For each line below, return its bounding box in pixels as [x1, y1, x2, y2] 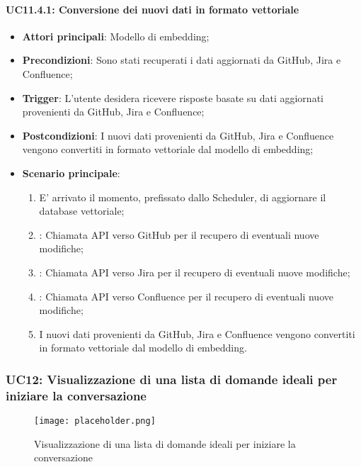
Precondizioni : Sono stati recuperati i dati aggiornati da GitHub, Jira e [22, 52, 341, 67]
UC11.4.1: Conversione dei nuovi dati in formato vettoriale [6, 1, 299, 16]
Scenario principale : [22, 165, 120, 180]
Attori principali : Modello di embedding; [22, 28, 210, 43]
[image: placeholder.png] [34, 416, 156, 427]
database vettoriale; [39, 203, 125, 218]
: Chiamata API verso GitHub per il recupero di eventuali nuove [39, 227, 319, 242]
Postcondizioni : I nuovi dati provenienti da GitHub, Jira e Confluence [22, 128, 334, 142]
